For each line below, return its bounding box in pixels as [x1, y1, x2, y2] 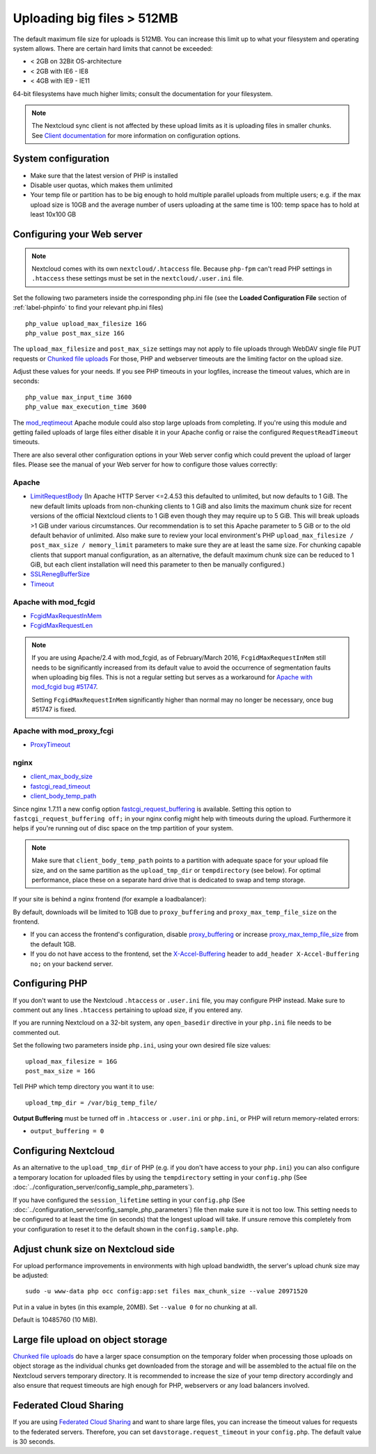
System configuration [13, 153, 109, 165]
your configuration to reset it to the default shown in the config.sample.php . [13, 1225, 240, 1233]
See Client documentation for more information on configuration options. [31, 131, 240, 139]
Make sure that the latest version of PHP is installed [30, 171, 178, 180]
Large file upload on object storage [13, 1334, 168, 1345]
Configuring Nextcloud [13, 1145, 115, 1157]
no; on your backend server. [30, 959, 113, 967]
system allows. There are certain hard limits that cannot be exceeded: [13, 44, 213, 52]
